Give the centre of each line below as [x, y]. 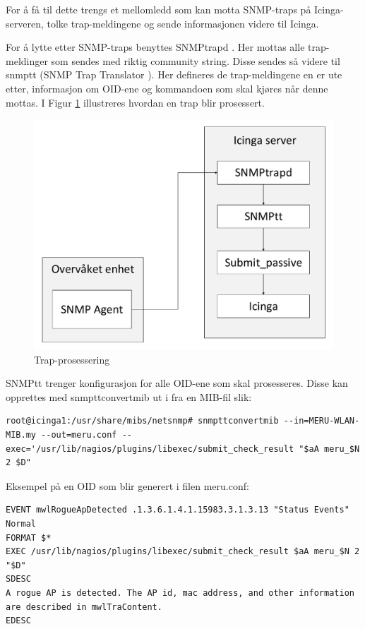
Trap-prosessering [72, 359]
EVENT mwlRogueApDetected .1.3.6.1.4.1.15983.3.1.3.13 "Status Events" [178, 510]
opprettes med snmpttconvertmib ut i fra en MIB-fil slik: [129, 396]
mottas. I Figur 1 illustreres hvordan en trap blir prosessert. [135, 102]
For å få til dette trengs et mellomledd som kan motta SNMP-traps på [158, 9]
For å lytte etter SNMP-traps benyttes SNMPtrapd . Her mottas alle [155, 47]
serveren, [25, 23]
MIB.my [21, 435]
